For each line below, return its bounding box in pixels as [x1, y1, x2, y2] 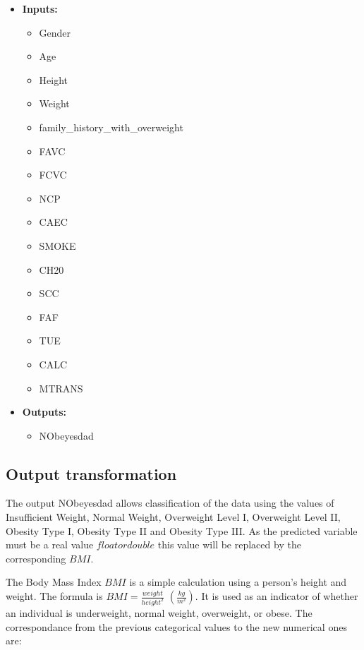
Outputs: [22, 404, 67, 419]
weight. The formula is [6, 589, 103, 603]
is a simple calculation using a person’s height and [129, 574, 347, 589]
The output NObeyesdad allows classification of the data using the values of [6, 495, 334, 510]
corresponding [6, 550, 66, 565]
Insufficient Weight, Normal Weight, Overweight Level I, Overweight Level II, [6, 510, 341, 524]
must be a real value [6, 537, 94, 552]
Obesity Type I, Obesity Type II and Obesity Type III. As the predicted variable [6, 523, 358, 538]
